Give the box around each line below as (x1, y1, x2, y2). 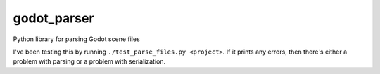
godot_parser (13, 10, 94, 26)
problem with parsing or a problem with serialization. (13, 57, 166, 66)
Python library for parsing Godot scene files (13, 35, 140, 43)
